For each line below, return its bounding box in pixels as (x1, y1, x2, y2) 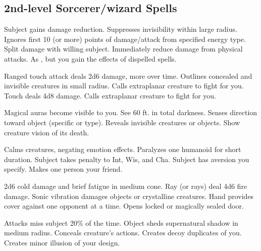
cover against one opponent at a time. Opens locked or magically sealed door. (4, 200, 244, 211)
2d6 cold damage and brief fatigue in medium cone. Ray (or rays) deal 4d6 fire (4, 180, 247, 191)
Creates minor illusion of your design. (4, 237, 120, 247)
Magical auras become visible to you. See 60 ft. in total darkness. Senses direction (4, 107, 257, 118)
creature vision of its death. (4, 127, 89, 137)
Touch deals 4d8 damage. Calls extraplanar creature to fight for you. (4, 90, 216, 101)
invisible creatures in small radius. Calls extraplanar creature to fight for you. (4, 80, 244, 91)
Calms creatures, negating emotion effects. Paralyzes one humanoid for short (4, 144, 241, 155)
